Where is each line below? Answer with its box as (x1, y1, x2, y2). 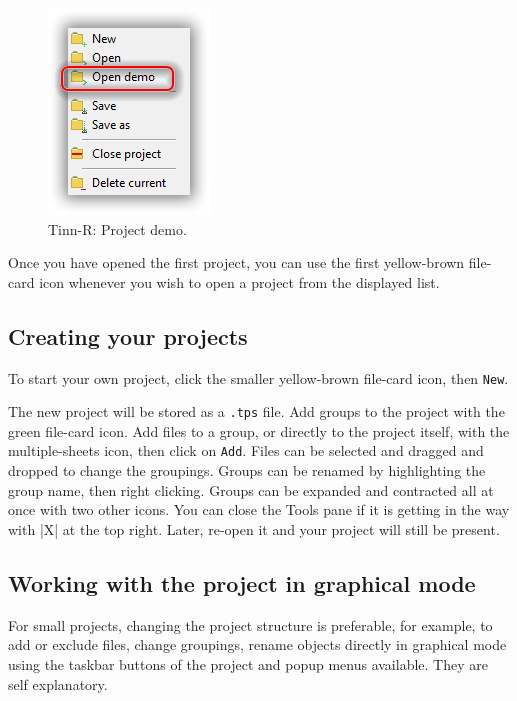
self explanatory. (8, 673, 108, 694)
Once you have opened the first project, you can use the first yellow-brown (8, 252, 465, 273)
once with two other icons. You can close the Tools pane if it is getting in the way (8, 499, 510, 520)
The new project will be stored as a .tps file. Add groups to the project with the (8, 401, 505, 422)
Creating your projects (8, 320, 248, 351)
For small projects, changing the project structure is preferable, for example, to (8, 614, 493, 635)
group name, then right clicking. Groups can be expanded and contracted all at (8, 479, 494, 500)
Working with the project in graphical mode (8, 567, 476, 598)
